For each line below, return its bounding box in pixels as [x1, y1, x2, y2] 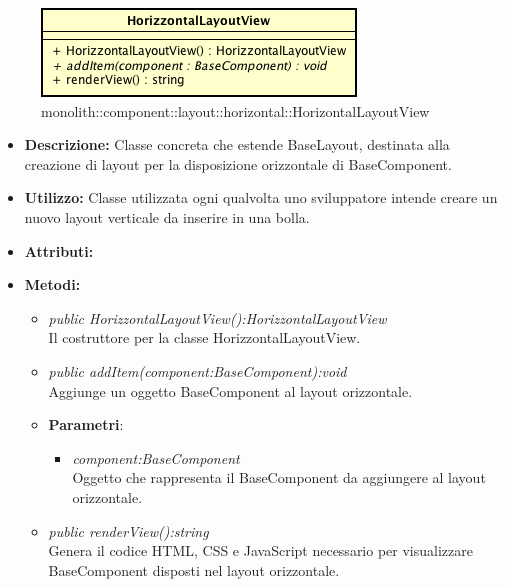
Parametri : [48, 414, 124, 435]
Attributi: [24, 240, 94, 261]
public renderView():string [48, 520, 209, 541]
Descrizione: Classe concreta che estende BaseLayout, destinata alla [24, 134, 450, 155]
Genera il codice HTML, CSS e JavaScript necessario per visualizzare [48, 540, 473, 561]
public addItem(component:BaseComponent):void [48, 360, 347, 381]
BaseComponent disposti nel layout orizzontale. [48, 559, 340, 580]
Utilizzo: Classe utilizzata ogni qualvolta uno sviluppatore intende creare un [24, 187, 498, 208]
